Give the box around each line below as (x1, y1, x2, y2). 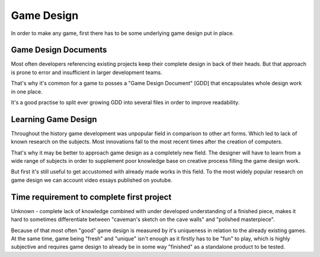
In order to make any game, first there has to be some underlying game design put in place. (11, 30, 234, 37)
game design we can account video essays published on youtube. (11, 176, 173, 184)
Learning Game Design (11, 114, 97, 124)
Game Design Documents (11, 45, 107, 55)
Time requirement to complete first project (11, 192, 172, 202)
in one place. (11, 88, 43, 95)
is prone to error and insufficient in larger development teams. (11, 69, 162, 76)
